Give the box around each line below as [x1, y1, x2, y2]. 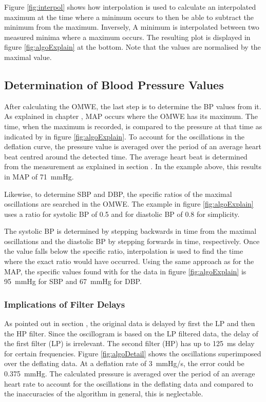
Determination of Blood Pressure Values [4, 76, 224, 92]
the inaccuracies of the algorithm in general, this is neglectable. [4, 388, 203, 399]
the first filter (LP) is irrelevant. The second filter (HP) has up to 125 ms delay [4, 338, 255, 349]
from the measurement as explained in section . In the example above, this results [4, 161, 262, 172]
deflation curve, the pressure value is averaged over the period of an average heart [4, 141, 262, 152]
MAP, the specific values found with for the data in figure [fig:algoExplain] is [4, 266, 246, 276]
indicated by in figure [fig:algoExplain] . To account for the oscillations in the [4, 131, 244, 142]
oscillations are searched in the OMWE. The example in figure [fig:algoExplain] [4, 198, 254, 209]
